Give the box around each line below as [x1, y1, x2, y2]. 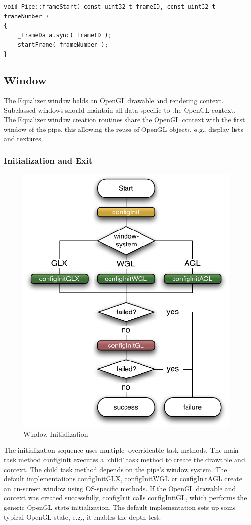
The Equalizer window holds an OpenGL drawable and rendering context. [4, 95, 224, 105]
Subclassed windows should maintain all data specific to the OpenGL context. [4, 105, 235, 115]
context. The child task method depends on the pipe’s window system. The [4, 464, 227, 474]
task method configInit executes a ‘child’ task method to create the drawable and [4, 455, 245, 465]
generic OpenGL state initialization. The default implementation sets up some [4, 502, 236, 512]
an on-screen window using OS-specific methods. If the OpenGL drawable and [4, 483, 236, 493]
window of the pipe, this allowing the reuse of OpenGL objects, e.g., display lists [4, 124, 243, 134]
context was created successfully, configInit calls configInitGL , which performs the [4, 492, 247, 503]
